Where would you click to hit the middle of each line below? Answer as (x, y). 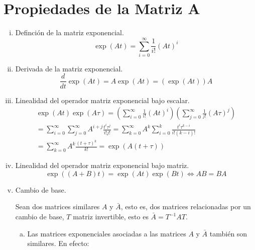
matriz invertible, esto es (111, 217)
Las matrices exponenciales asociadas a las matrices (107, 233)
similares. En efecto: (58, 243)
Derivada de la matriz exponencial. (69, 68)
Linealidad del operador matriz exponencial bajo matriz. (102, 165)
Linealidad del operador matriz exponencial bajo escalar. (102, 100)
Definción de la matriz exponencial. (70, 32)
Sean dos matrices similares (57, 206)
